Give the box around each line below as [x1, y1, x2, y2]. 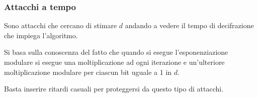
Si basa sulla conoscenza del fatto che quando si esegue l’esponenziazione [4, 47, 228, 57]
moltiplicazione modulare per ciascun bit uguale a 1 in [4, 66, 172, 77]
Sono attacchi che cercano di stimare [4, 20, 117, 31]
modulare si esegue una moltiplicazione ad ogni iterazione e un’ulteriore [4, 57, 225, 67]
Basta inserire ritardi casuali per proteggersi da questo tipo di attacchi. [4, 83, 224, 94]
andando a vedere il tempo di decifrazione [125, 20, 254, 31]
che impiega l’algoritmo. [4, 30, 78, 40]
